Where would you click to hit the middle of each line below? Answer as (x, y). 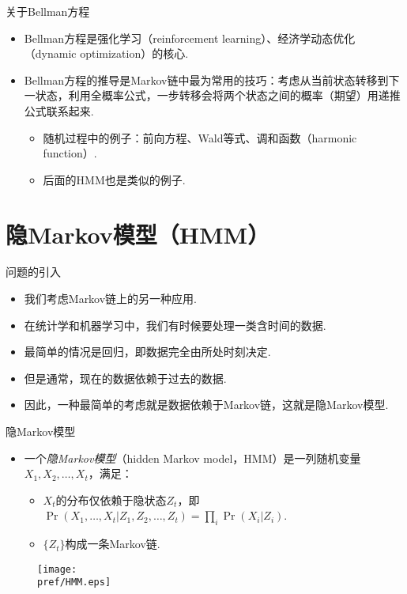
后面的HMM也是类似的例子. (114, 179)
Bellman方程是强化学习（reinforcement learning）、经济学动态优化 (190, 38)
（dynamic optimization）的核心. (106, 53)
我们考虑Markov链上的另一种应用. (111, 299)
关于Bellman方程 (48, 11)
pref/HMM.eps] (74, 583)
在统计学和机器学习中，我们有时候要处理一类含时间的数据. (175, 325)
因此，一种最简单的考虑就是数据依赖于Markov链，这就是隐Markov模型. (206, 405)
